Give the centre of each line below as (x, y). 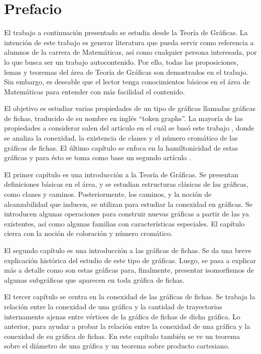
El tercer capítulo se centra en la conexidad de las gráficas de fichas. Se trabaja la (130, 297)
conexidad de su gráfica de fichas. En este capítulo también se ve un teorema (122, 336)
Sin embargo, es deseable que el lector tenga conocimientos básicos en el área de (127, 82)
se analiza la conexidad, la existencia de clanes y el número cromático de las (121, 138)
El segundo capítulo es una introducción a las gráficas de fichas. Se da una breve (128, 250)
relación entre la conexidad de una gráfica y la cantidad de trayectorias (113, 306)
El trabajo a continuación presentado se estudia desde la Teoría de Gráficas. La (126, 32)
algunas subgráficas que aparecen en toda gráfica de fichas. (94, 279)
